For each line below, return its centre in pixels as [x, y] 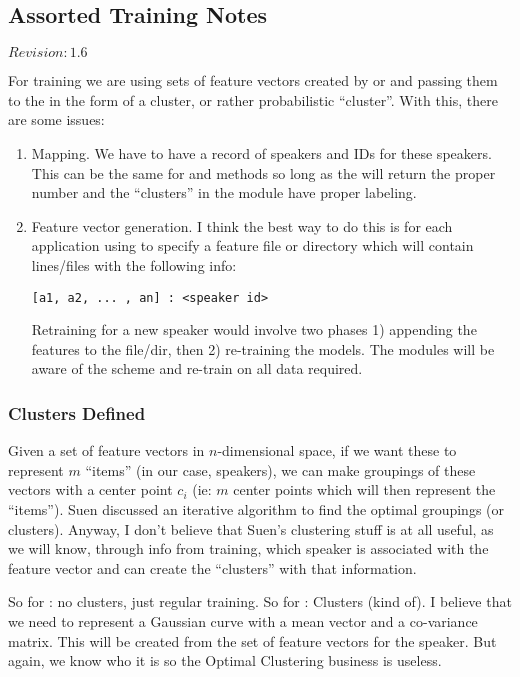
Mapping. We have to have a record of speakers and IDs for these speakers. [261, 152]
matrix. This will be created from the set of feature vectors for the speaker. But [252, 640]
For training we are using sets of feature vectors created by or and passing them [253, 80]
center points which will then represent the [364, 489]
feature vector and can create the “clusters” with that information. [212, 567]
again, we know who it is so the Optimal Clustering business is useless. [225, 660]
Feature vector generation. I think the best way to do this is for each [242, 225]
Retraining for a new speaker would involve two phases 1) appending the [254, 329]
